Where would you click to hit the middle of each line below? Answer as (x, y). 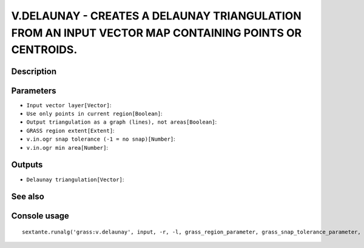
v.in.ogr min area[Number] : (67, 147)
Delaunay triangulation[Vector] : (75, 179)
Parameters (34, 91)
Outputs (27, 165)
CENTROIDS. (44, 50)
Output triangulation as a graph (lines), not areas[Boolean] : (122, 122)
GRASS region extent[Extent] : (70, 130)
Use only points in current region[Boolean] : (95, 114)
